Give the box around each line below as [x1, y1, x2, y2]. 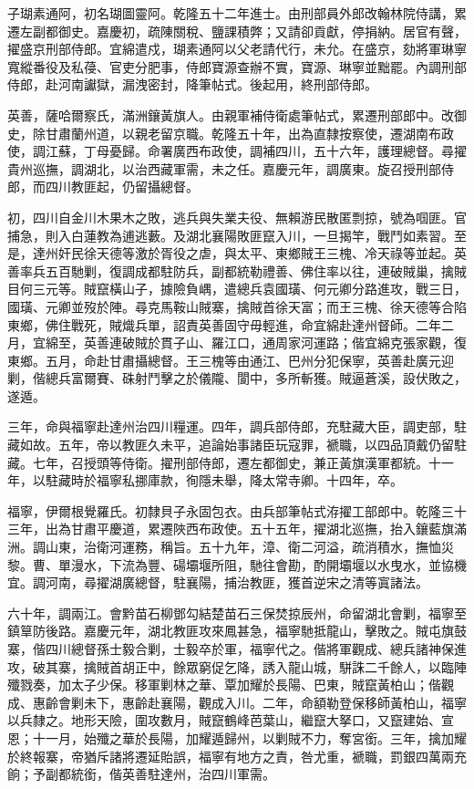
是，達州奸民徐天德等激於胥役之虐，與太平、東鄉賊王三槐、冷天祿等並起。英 [7, 244, 467, 263]
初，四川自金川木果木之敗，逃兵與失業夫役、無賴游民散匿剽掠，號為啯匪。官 [7, 207, 467, 226]
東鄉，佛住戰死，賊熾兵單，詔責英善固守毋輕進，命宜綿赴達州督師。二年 [7, 315, 441, 334]
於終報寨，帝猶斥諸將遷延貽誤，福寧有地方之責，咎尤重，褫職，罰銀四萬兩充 [7, 746, 467, 765]
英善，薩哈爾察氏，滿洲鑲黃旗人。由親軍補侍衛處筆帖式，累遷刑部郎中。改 [7, 105, 454, 124]
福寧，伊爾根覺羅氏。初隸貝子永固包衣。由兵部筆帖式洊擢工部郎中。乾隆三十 [7, 501, 467, 520]
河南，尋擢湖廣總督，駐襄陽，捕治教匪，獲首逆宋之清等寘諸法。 [45, 573, 428, 592]
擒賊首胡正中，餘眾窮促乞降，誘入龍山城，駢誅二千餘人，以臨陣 [83, 657, 467, 676]
